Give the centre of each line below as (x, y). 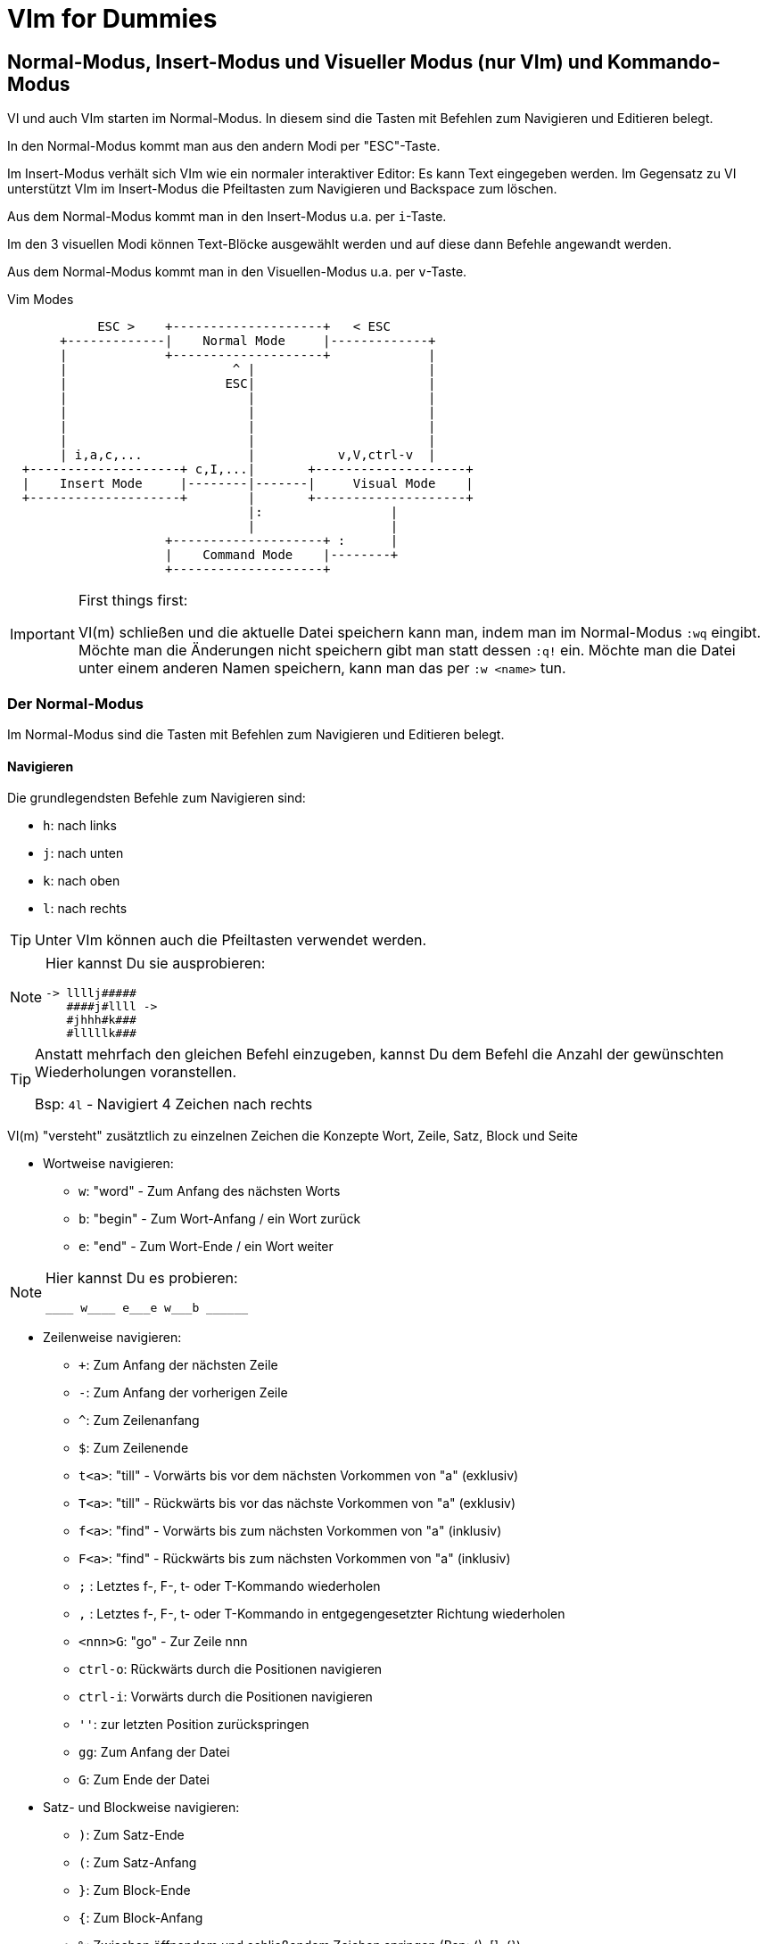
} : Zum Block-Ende (135, 1890)
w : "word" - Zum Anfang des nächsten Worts (210, 1191)
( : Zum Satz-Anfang (138, 1863)
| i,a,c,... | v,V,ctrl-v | (248, 455)
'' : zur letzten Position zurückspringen (194, 1725)
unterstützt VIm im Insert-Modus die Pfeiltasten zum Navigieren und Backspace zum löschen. (282, 189)
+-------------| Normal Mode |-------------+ (248, 341)
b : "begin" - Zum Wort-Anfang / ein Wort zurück (220, 1219)
